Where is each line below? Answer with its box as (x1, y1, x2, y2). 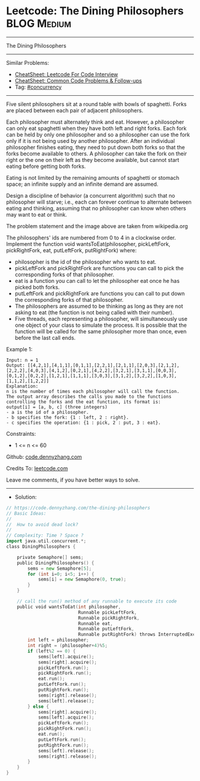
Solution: (14, 493, 37, 501)
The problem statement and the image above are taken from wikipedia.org (6, 222, 189, 230)
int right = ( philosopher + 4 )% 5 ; (27, 643, 108, 649)
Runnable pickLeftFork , (78, 609, 137, 616)
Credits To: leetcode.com (6, 464, 68, 471)
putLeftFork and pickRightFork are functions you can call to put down (14, 290, 185, 297)
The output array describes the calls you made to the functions (6, 393, 171, 399)
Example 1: (6, 345, 33, 352)
